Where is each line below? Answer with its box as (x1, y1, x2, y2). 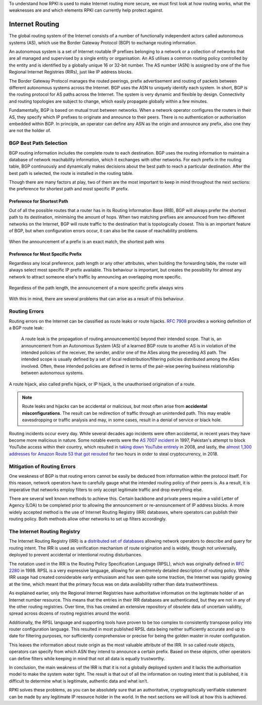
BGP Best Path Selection (9, 140, 68, 147)
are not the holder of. (9, 128, 51, 134)
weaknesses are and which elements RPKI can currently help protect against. (9, 7, 164, 13)
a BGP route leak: (9, 325, 44, 330)
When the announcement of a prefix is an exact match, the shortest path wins (9, 239, 164, 245)
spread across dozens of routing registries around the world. (9, 610, 131, 617)
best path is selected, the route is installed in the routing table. (9, 170, 133, 176)
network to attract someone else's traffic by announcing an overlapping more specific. (9, 274, 182, 279)
